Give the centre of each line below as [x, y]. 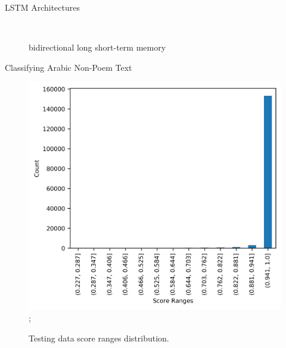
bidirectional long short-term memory [97, 47]
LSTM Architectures [42, 7]
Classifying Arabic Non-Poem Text [69, 67]
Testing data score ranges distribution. [99, 338]
